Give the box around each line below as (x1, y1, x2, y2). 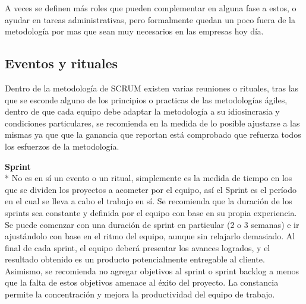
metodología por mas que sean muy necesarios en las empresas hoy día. (5, 25, 264, 37)
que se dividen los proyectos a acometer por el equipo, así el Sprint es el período (5, 183, 296, 195)
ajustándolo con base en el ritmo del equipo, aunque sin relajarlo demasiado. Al (5, 230, 295, 242)
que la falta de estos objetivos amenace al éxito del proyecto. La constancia (5, 276, 279, 289)
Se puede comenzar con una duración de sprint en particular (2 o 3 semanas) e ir (5, 218, 299, 230)
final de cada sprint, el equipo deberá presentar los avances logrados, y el (5, 241, 270, 254)
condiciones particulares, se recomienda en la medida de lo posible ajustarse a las (5, 116, 300, 129)
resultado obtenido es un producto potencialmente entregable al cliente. (5, 253, 265, 265)
